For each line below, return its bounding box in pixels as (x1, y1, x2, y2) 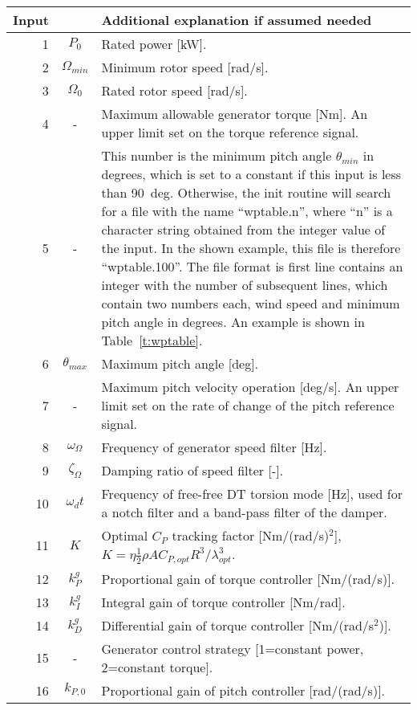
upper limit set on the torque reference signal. (101, 123, 359, 141)
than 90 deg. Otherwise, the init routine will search (101, 183, 391, 202)
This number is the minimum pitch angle (101, 146, 332, 165)
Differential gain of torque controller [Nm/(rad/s (101, 615, 374, 635)
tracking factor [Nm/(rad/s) (172, 526, 330, 545)
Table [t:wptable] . (101, 331, 203, 349)
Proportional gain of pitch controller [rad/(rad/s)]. (101, 680, 386, 700)
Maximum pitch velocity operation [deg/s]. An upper (101, 377, 399, 396)
